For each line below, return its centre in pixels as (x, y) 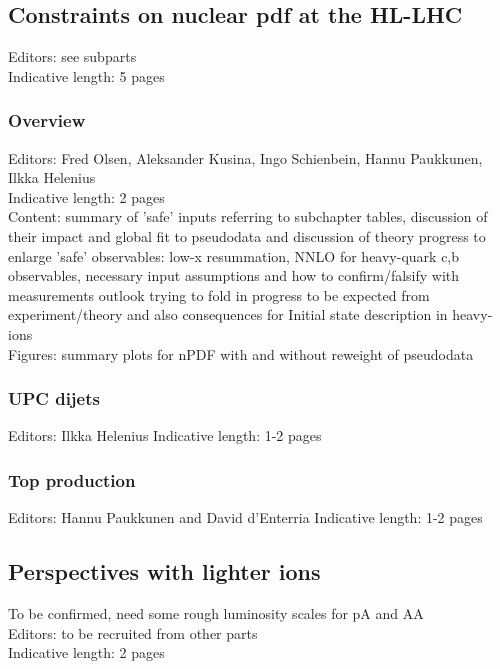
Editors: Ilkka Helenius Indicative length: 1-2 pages (165, 435)
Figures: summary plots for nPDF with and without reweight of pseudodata (241, 353)
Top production (72, 479)
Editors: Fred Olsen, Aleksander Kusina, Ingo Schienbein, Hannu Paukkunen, (245, 157)
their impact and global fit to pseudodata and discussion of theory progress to (247, 235)
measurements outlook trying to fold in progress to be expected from (219, 294)
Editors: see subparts (72, 56)
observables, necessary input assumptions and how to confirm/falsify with (234, 275)
